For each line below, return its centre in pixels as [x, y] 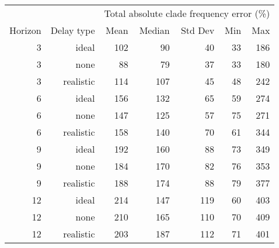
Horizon [25, 30]
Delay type [73, 30]
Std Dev [198, 30]
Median [154, 30]
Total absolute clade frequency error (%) [187, 13]
